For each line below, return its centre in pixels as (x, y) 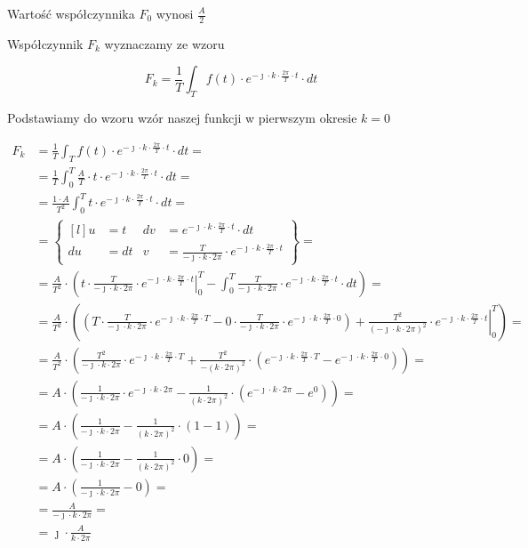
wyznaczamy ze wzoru (164, 43)
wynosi (175, 13)
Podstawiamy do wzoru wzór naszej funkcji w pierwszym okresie (182, 118)
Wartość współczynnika (71, 13)
